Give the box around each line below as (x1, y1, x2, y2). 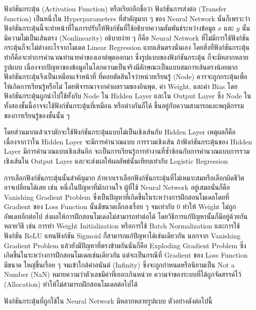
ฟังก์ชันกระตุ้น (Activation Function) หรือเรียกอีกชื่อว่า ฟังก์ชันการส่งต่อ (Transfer (4, 3, 226, 13)
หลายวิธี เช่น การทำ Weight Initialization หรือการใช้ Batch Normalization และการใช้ (4, 221, 240, 231)
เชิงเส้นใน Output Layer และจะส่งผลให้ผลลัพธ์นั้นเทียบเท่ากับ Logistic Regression (4, 155, 228, 166)
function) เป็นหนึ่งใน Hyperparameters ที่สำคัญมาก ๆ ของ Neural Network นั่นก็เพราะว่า (4, 13, 250, 23)
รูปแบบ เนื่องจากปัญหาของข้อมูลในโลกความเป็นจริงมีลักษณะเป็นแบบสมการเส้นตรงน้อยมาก (4, 61, 238, 72)
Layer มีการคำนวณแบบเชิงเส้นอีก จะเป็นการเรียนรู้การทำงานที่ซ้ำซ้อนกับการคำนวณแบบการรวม (4, 146, 250, 156)
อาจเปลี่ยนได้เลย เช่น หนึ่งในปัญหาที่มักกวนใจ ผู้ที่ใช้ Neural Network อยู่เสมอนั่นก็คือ (4, 182, 230, 192)
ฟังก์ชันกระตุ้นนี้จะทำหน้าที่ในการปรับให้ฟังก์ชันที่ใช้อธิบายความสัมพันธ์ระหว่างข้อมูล (4, 23, 215, 33)
